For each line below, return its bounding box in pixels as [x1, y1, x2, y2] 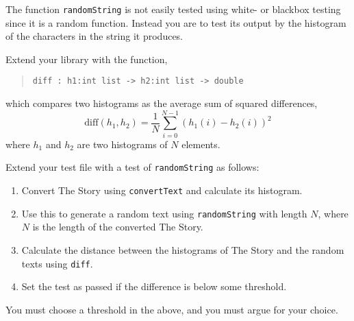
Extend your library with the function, [5, 51, 168, 66]
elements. [181, 136, 220, 151]
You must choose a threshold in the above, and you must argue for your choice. [5, 302, 338, 316]
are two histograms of [77, 136, 168, 151]
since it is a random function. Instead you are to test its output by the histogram [5, 15, 346, 29]
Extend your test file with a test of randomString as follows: [5, 160, 260, 174]
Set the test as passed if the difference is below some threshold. [21, 279, 287, 294]
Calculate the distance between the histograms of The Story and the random [21, 242, 344, 257]
